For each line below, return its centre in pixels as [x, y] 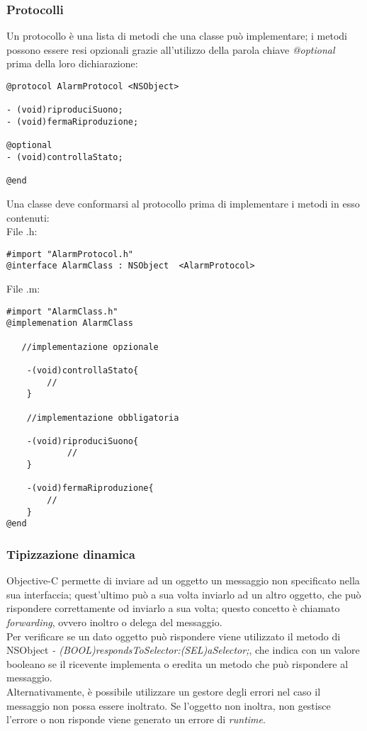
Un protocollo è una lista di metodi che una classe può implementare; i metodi [177, 36]
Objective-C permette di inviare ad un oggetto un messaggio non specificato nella [183, 580]
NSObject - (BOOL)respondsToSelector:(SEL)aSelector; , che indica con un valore [183, 650]
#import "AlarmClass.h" [62, 311]
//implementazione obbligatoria [103, 418]
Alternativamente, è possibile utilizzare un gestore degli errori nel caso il [164, 692]
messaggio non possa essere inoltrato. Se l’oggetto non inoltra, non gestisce [169, 705]
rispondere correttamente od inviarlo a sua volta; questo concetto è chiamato [173, 608]
